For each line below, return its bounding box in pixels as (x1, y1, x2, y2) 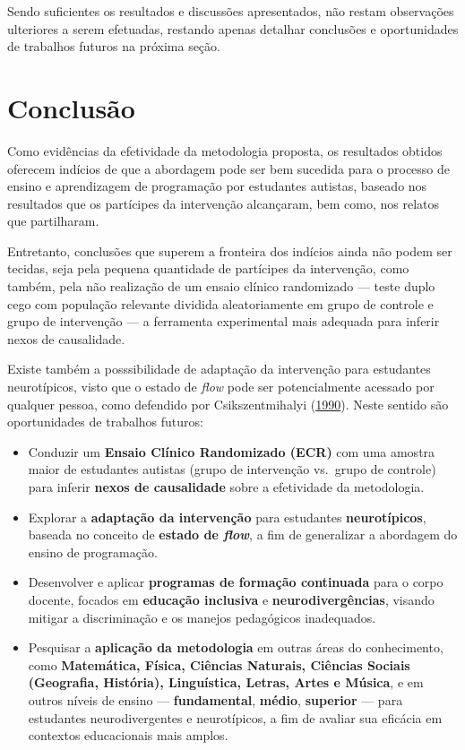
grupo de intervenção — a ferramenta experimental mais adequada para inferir (7, 312, 440, 331)
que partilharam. (7, 211, 99, 230)
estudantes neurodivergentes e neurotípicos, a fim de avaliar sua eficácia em (28, 708, 443, 727)
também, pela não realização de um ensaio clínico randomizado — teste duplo (7, 277, 435, 296)
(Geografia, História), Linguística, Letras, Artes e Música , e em (28, 673, 424, 692)
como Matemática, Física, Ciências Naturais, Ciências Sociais (28, 655, 410, 674)
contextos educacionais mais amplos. (28, 726, 228, 745)
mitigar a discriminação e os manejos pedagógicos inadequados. (28, 608, 376, 626)
